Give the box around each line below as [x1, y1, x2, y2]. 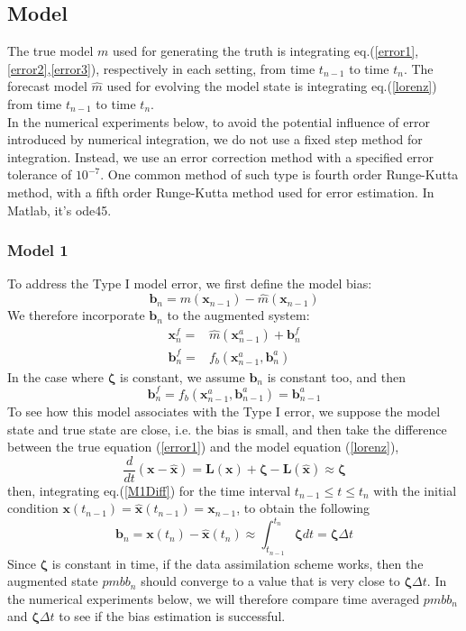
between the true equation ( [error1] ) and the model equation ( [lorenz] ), [7, 437, 399, 456]
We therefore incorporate [7, 306, 145, 325]
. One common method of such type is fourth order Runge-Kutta [100, 165, 459, 184]
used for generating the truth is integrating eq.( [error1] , [112, 41, 419, 60]
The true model [7, 41, 94, 60]
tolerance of [7, 165, 72, 184]
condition [7, 498, 59, 517]
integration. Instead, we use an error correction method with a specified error [7, 147, 434, 166]
